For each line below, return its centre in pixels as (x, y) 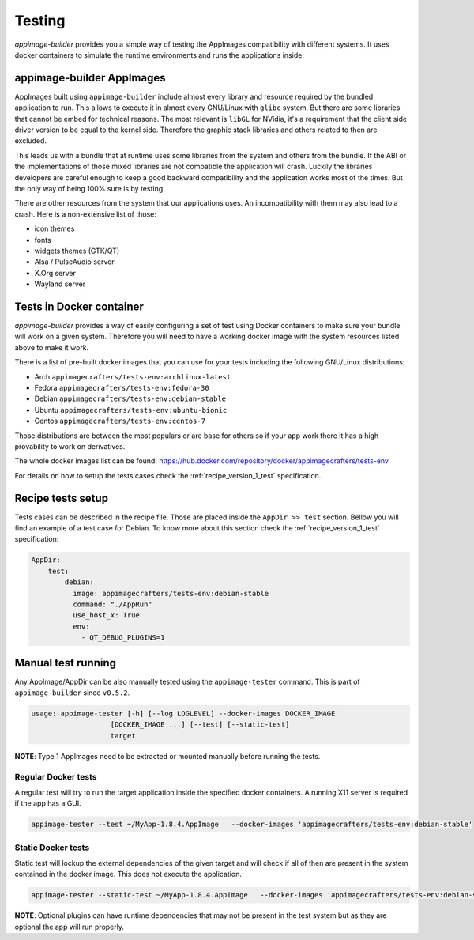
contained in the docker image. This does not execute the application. (128, 874)
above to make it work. (52, 347)
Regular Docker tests (56, 776)
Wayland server (60, 284)
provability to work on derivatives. (70, 446)
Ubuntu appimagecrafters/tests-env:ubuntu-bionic (131, 410)
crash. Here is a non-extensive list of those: (86, 214)
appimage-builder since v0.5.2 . (72, 693)
